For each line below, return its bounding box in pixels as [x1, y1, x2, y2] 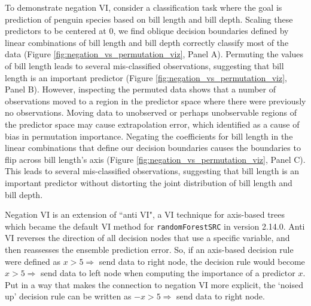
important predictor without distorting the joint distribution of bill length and [5, 176, 292, 188]
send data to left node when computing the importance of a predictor [41, 267, 295, 279]
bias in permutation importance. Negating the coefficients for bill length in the [5, 129, 293, 142]
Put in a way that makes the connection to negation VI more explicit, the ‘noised [5, 278, 303, 290]
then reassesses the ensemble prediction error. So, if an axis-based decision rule [5, 243, 294, 255]
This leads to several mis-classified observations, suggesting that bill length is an [5, 165, 300, 177]
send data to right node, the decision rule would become [99, 255, 305, 267]
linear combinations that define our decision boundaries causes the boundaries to [5, 141, 301, 154]
